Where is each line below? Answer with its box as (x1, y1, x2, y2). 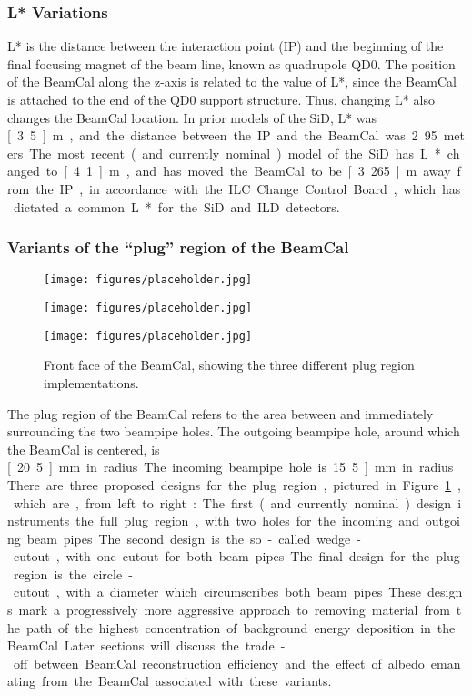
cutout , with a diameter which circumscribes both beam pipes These (13, 582, 422, 601)
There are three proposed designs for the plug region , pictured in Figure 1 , (7, 475, 462, 494)
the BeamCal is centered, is (7, 439, 160, 458)
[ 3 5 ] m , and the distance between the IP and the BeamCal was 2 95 (7, 126, 437, 145)
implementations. (44, 373, 139, 392)
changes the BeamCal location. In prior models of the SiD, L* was (7, 107, 377, 127)
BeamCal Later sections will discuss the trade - (7, 636, 286, 655)
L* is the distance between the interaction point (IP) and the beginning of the (7, 36, 444, 56)
